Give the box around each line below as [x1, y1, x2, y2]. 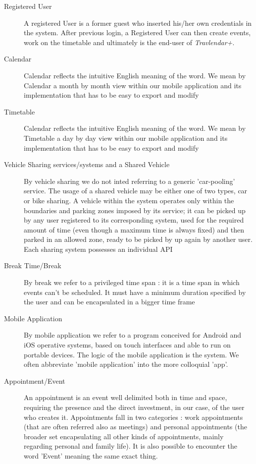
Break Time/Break [4, 260, 61, 271]
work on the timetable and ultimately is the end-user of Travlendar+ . [24, 37, 235, 47]
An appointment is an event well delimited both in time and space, [24, 392, 227, 403]
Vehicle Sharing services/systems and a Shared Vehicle [4, 159, 170, 170]
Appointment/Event [4, 375, 65, 386]
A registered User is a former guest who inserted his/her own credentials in [24, 17, 252, 28]
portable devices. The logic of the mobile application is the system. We [24, 349, 239, 359]
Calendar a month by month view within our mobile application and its [24, 80, 242, 90]
